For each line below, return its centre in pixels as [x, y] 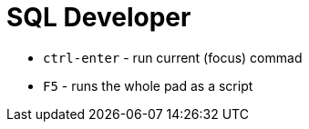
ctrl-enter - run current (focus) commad [173, 57]
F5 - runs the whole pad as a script [148, 85]
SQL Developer [99, 17]
